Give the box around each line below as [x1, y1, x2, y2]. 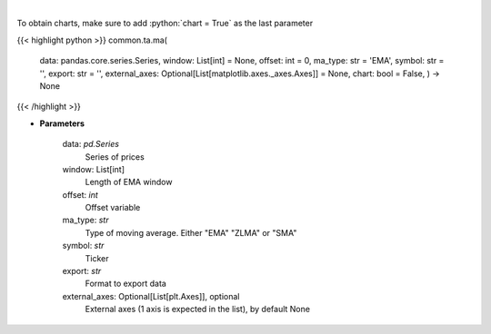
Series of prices [85, 151, 145, 162]
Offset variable [85, 202, 141, 213]
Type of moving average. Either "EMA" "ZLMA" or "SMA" [85, 227, 297, 238]
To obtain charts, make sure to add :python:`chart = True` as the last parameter [16, 18, 314, 29]
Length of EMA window [85, 177, 173, 188]
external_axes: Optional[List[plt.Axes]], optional [62, 290, 240, 301]
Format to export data [85, 278, 167, 290]
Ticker [85, 252, 109, 263]
